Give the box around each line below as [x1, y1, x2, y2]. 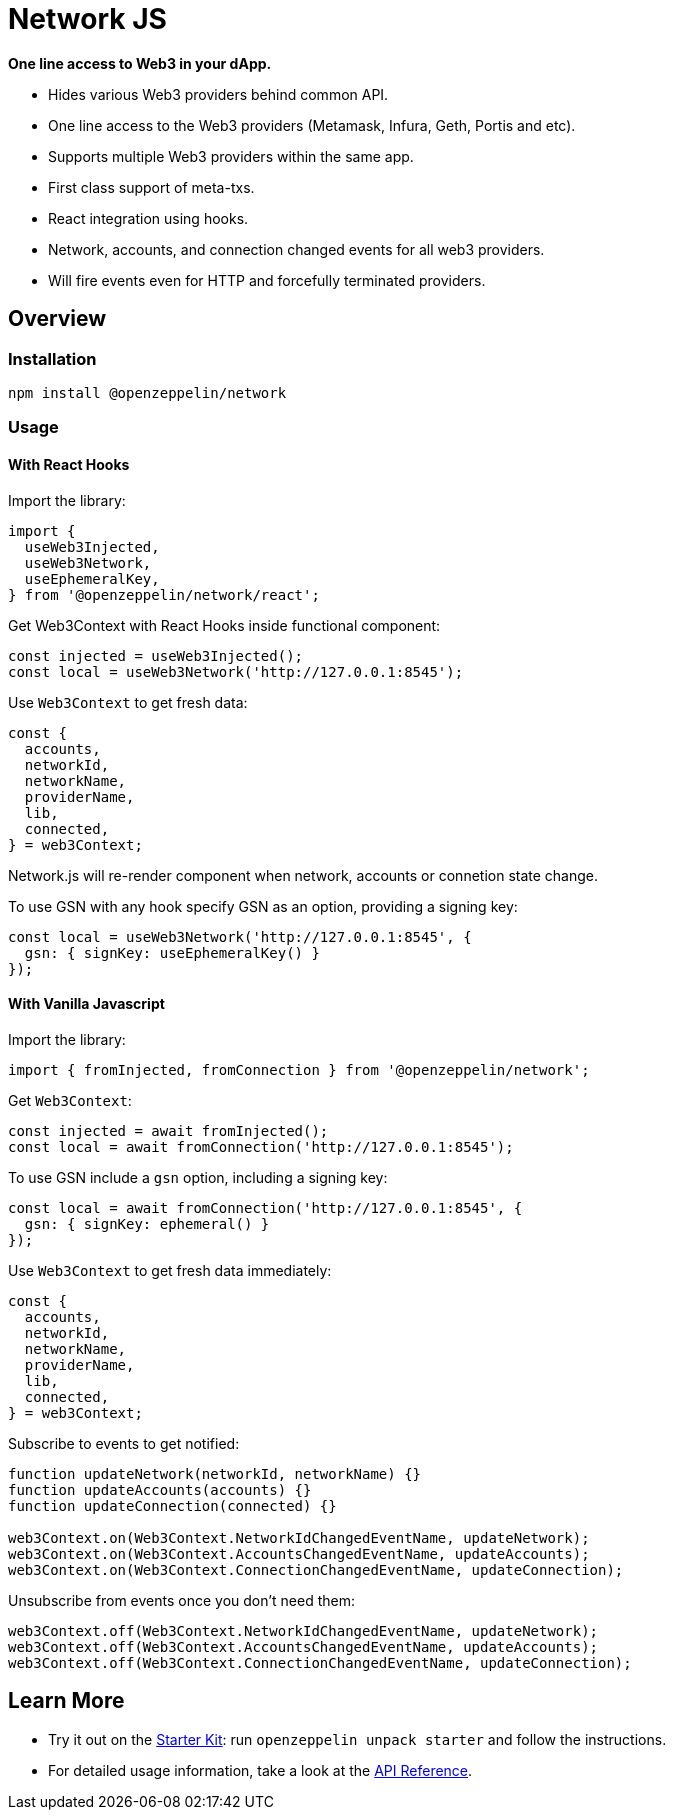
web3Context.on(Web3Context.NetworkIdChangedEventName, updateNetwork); [8, 1529, 590, 1546]
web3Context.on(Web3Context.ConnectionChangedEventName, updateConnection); [8, 1561, 624, 1578]
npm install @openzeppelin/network [8, 384, 287, 401]
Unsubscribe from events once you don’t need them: [8, 1591, 356, 1609]
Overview [8, 306, 107, 332]
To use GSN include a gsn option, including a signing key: [8, 1168, 388, 1186]
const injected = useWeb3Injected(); [8, 647, 304, 664]
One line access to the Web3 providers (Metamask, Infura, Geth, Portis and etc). [48, 116, 576, 134]
